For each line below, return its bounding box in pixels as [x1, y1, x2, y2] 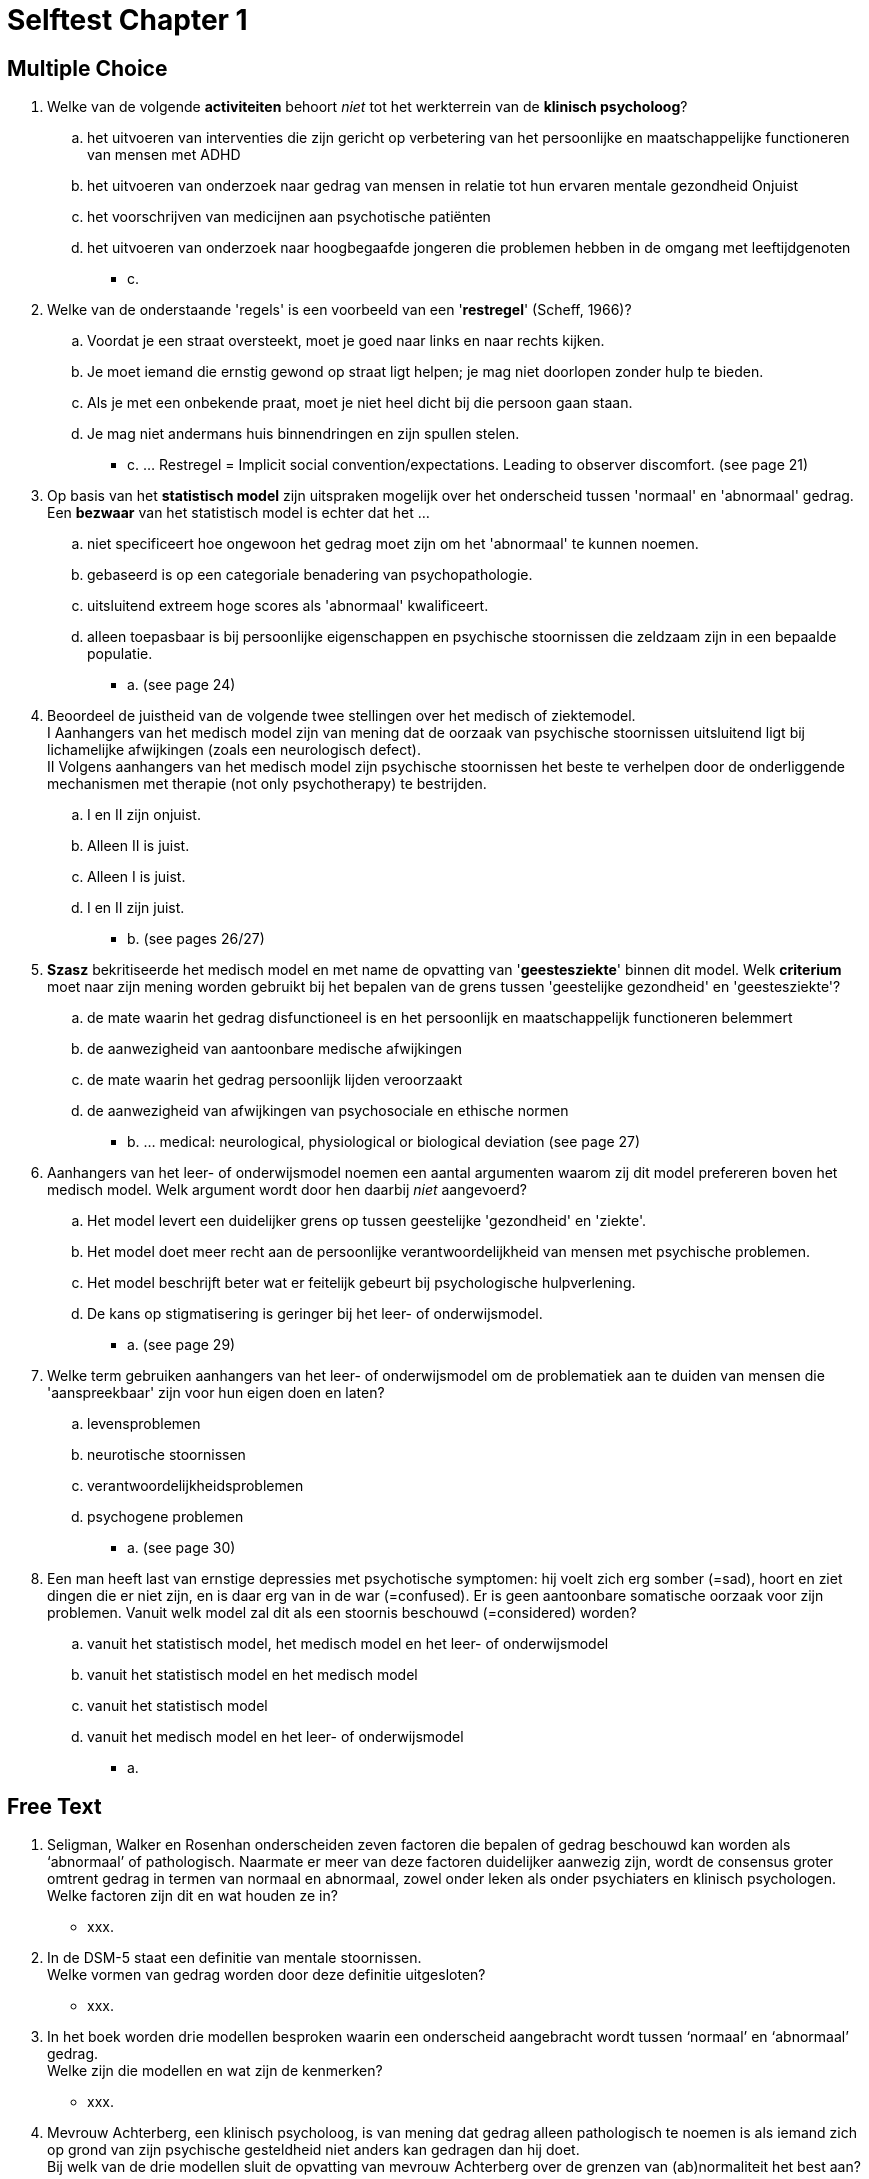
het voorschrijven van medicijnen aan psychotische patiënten [87, 208, 491, 226]
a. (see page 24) [127, 676, 236, 694]
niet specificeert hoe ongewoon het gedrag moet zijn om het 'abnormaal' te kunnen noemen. [87, 535, 699, 553]
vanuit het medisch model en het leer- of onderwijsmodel [87, 1728, 464, 1746]
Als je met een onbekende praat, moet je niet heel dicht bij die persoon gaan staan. [87, 394, 633, 412]
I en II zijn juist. [87, 899, 185, 917]
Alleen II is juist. [87, 837, 190, 855]
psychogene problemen [87, 1508, 244, 1526]
